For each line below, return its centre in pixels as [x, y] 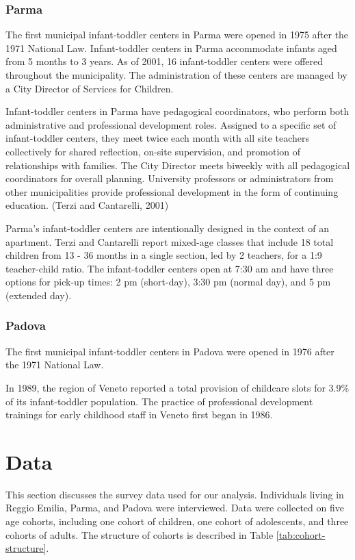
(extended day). [39, 295]
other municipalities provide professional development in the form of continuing [172, 191]
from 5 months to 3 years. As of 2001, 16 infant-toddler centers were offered [165, 61]
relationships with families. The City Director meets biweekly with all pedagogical [178, 165]
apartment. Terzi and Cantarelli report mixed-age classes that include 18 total [170, 241]
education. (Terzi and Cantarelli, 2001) [87, 205]
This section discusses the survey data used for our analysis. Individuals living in [175, 494]
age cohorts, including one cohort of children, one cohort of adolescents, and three [177, 521]
